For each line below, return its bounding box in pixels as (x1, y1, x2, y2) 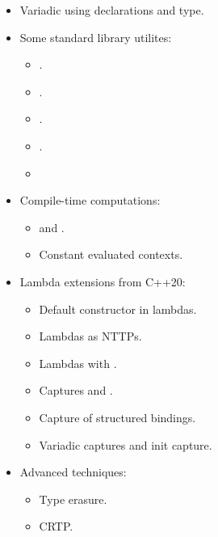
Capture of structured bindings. (39, 408, 196, 425)
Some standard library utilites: (19, 28, 172, 45)
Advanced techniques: (19, 463, 127, 480)
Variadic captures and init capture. (39, 436, 212, 453)
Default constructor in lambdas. (39, 300, 197, 317)
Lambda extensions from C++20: (19, 273, 186, 290)
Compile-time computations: (19, 192, 161, 209)
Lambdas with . (39, 354, 117, 371)
